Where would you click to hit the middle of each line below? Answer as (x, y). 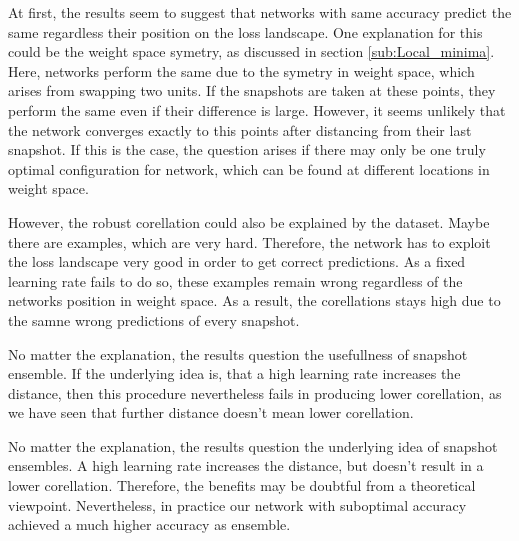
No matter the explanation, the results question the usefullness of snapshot (238, 353)
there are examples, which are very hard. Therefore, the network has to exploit (249, 241)
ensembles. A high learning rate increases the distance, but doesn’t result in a (246, 465)
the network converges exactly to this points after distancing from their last (240, 129)
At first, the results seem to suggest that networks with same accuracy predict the (260, 12)
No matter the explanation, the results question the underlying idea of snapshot (253, 445)
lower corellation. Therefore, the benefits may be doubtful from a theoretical (242, 485)
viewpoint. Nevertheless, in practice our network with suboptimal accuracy (237, 504)
